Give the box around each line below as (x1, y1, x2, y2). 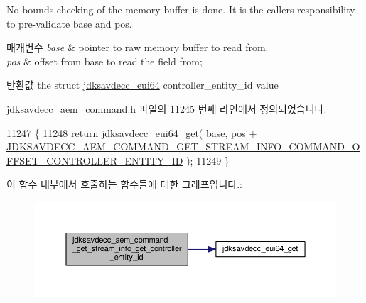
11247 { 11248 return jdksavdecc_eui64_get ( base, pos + (6, 125, 257, 140)
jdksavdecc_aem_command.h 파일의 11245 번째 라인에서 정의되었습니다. (6, 101, 327, 116)
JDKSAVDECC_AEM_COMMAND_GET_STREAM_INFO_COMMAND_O (6, 139, 360, 154)
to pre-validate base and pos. (6, 16, 132, 31)
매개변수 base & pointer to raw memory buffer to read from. (6, 40, 269, 55)
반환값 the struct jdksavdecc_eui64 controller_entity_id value (6, 77, 279, 92)
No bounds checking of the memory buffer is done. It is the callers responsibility (6, 2, 355, 16)
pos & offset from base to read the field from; (6, 53, 203, 68)
